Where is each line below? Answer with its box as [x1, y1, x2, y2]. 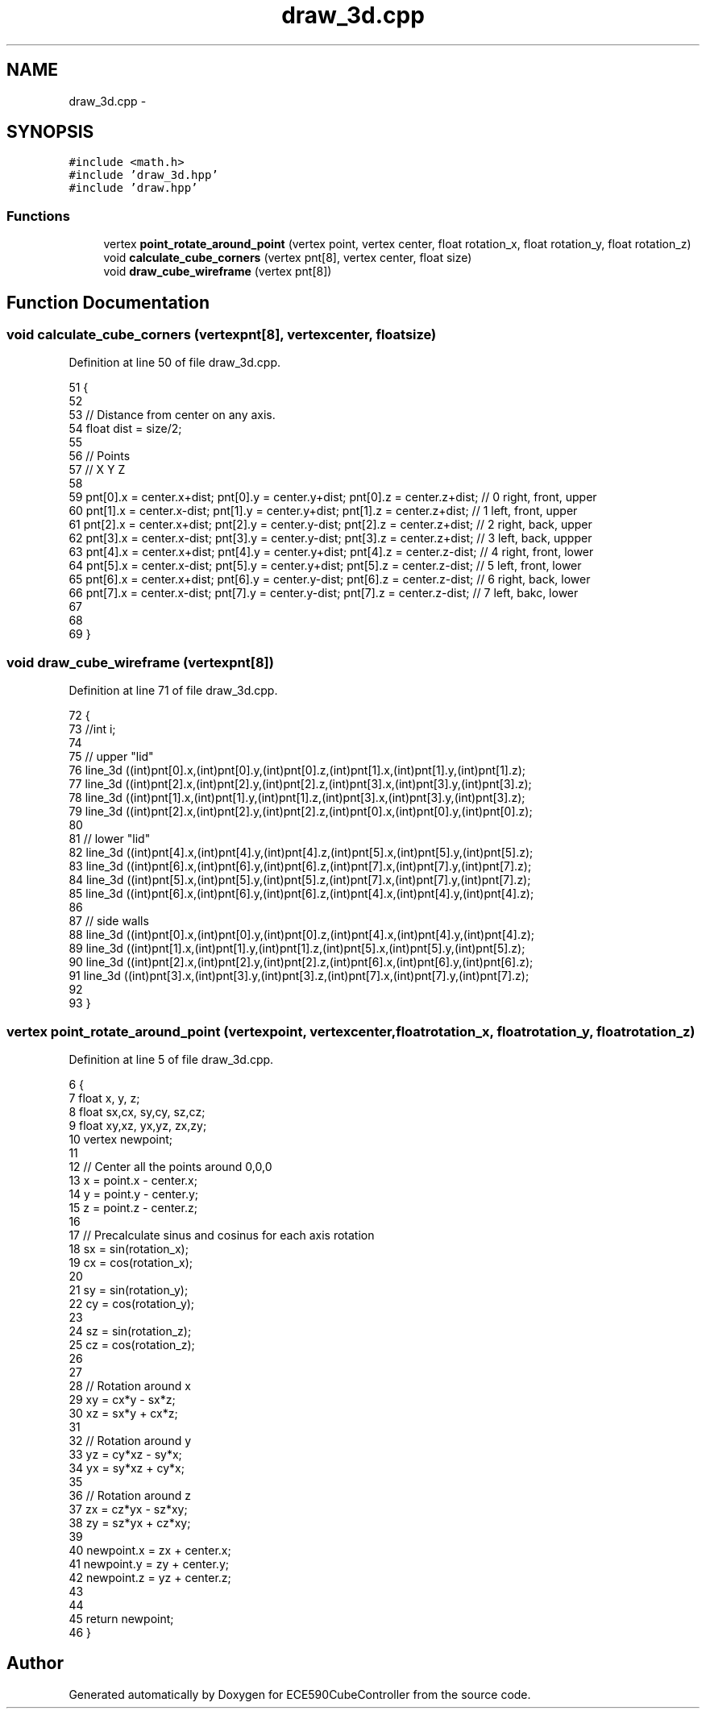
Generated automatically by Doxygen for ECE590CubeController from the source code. [69, 1687, 531, 1701]
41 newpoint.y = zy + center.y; [69, 1556, 229, 1571]
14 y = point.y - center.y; [69, 1186, 199, 1201]
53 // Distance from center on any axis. [69, 408, 276, 422]
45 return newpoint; [69, 1611, 174, 1626]
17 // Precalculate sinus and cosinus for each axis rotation [69, 1227, 375, 1242]
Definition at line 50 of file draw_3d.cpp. [69, 355, 280, 370]
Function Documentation [6, 292, 210, 313]
